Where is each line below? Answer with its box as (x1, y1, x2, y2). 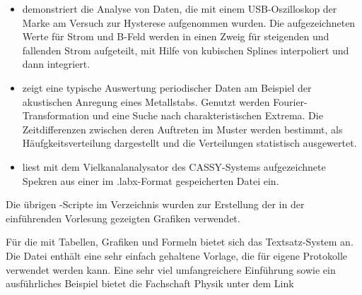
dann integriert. (22, 56, 90, 71)
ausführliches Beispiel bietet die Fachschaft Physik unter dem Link (6, 276, 294, 291)
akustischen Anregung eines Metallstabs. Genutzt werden (22, 94, 270, 109)
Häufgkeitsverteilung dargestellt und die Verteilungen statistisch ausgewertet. (22, 136, 357, 150)
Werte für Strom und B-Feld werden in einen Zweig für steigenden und (22, 29, 329, 44)
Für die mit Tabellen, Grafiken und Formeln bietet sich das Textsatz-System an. (6, 234, 354, 249)
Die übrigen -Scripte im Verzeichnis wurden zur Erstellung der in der (6, 197, 305, 212)
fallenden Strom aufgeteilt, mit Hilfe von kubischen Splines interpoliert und (22, 42, 349, 57)
